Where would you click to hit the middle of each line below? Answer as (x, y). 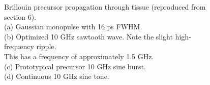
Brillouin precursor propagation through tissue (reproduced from (105, 7)
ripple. (46, 46)
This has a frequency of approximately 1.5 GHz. (79, 56)
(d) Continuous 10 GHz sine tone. (57, 76)
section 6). (20, 16)
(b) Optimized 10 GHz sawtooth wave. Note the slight (88, 36)
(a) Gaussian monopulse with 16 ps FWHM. (73, 27)
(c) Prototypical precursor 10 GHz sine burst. (75, 66)
